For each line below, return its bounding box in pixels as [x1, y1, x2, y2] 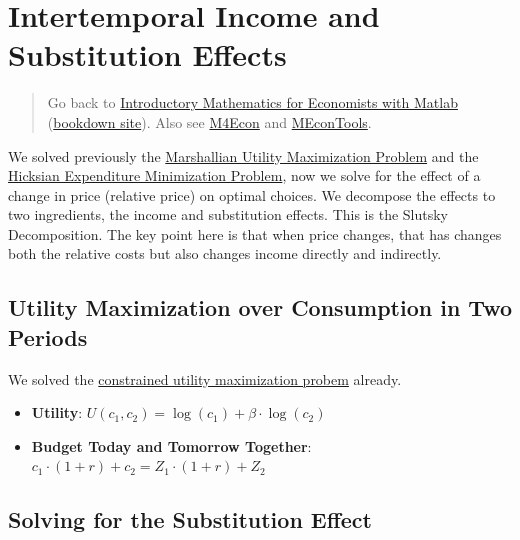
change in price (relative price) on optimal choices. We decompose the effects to [8, 184, 496, 205]
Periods [8, 321, 88, 352]
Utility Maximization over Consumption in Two [8, 292, 512, 323]
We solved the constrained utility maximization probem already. [8, 368, 402, 389]
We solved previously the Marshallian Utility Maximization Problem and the [8, 145, 479, 166]
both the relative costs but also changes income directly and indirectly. [8, 243, 442, 264]
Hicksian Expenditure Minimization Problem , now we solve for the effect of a [8, 165, 481, 186]
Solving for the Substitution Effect [8, 504, 372, 535]
